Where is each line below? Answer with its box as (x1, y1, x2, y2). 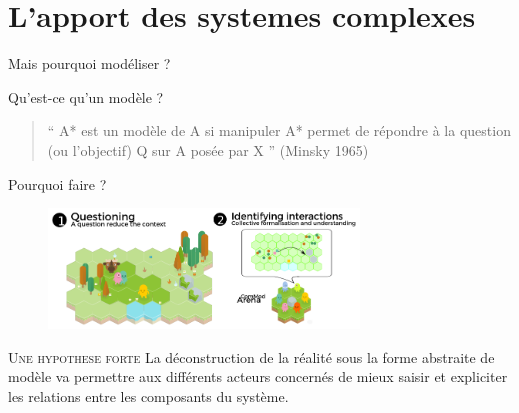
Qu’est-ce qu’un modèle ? (8, 86, 164, 107)
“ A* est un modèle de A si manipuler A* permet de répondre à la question (47, 120, 511, 141)
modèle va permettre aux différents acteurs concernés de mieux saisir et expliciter (8, 366, 508, 387)
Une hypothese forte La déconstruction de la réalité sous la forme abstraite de (8, 346, 495, 367)
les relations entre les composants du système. (8, 385, 289, 406)
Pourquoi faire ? (8, 173, 107, 194)
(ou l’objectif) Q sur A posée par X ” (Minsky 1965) (47, 139, 369, 160)
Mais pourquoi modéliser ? (8, 53, 171, 74)
